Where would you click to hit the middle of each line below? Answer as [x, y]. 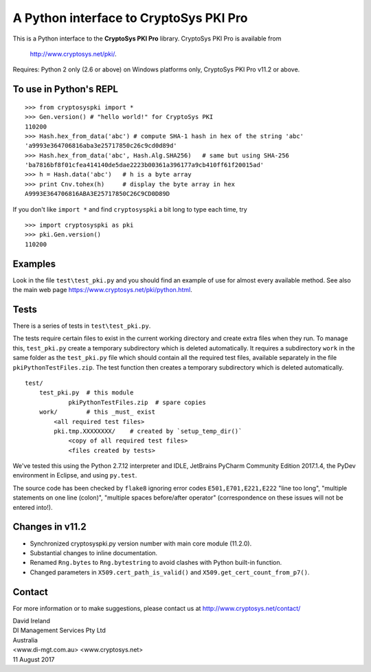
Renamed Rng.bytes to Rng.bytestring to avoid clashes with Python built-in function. [156, 563]
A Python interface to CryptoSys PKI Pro [130, 18]
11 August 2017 [34, 659]
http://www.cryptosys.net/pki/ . [73, 54]
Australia [25, 640]
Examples [34, 264]
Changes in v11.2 [50, 527]
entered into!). [33, 507]
